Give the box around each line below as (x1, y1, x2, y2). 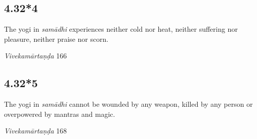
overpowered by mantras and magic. (4, 108, 115, 119)
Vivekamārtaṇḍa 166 (4, 50, 67, 61)
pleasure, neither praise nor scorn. (4, 33, 109, 44)
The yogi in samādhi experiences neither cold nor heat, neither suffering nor (4, 24, 238, 34)
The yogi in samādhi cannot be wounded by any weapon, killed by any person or (4, 99, 253, 109)
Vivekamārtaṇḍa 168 (4, 125, 67, 136)
